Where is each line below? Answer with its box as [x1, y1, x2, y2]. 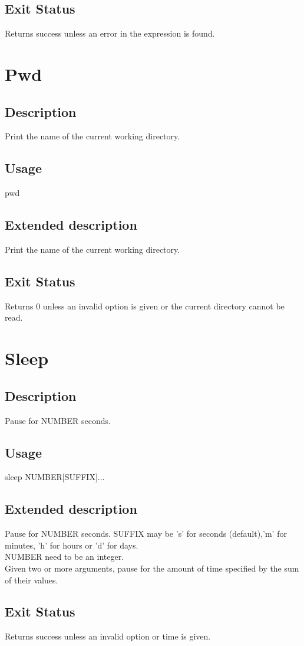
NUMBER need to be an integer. [5, 550, 124, 563]
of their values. [5, 573, 58, 586]
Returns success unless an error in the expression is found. [5, 27, 215, 40]
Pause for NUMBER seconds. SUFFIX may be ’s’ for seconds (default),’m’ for [5, 527, 287, 540]
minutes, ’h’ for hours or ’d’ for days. [5, 539, 138, 551]
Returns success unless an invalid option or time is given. [5, 630, 211, 642]
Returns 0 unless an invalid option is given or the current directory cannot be [5, 299, 285, 312]
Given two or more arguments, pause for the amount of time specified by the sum [5, 562, 299, 574]
